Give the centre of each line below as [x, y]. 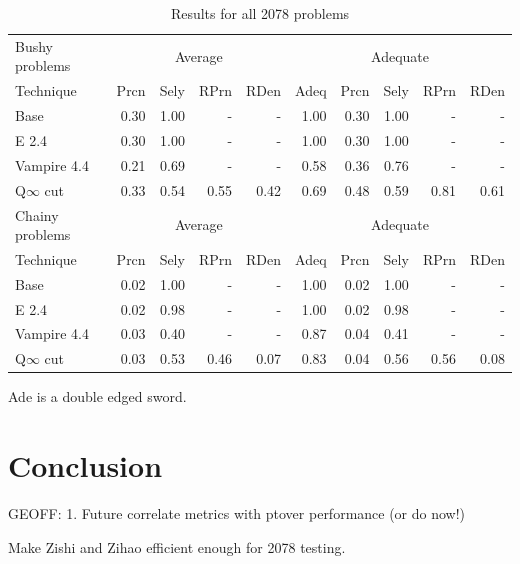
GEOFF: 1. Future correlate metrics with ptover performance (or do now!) [237, 513]
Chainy [37, 214]
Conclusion [85, 465]
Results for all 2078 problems [260, 13]
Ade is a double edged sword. [97, 396]
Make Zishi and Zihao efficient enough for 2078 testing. [177, 546]
